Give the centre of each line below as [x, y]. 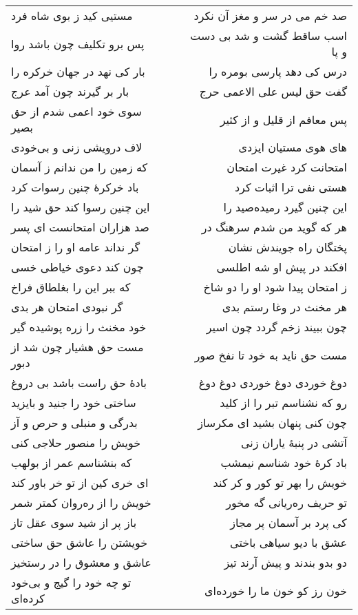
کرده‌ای [28, 598]
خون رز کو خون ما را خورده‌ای [275, 590]
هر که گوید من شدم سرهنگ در [274, 227]
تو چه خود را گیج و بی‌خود [71, 582]
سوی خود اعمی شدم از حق [76, 111]
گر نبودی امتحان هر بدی [67, 307]
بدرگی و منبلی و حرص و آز [74, 423]
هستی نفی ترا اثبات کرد [291, 187]
